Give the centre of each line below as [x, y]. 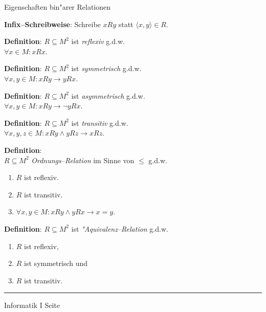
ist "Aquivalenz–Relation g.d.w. [120, 228]
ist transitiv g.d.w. [100, 122]
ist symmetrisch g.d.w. [106, 68]
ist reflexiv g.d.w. [98, 41]
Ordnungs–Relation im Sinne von [83, 160]
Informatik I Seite [32, 305]
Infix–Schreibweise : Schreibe [52, 24]
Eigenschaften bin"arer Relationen [58, 7]
